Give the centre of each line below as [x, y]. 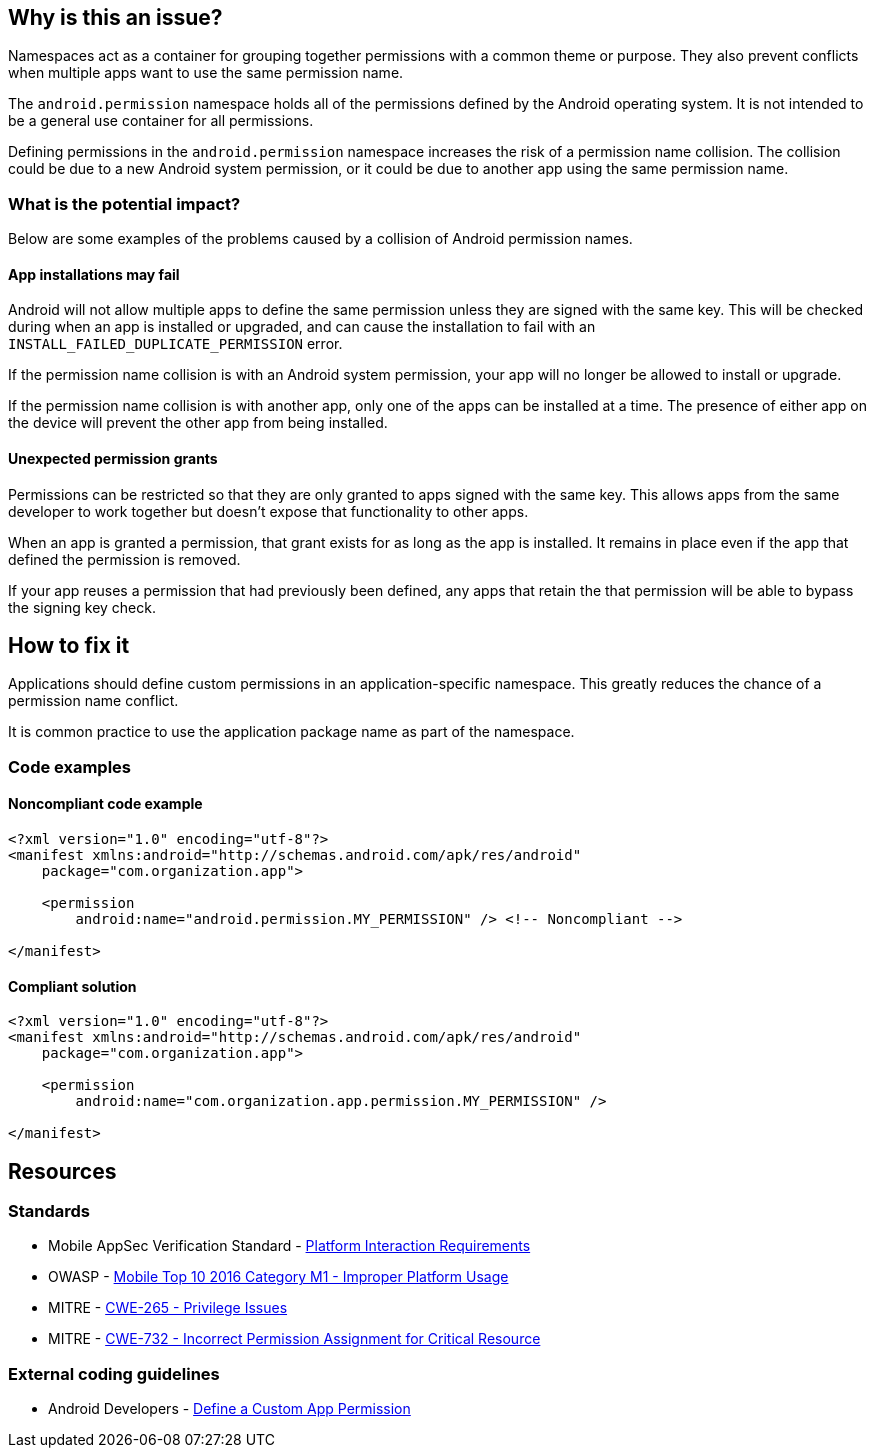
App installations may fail [94, 274]
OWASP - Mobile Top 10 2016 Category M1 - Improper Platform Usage [278, 1277]
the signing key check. [82, 607]
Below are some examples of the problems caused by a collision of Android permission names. [320, 239]
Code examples [70, 766]
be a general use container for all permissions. [161, 121]
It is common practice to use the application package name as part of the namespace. [291, 732]
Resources [62, 1171]
